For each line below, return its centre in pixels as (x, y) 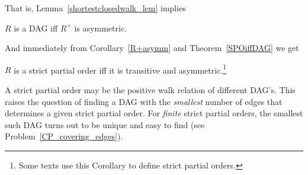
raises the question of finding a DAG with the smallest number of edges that (144, 101)
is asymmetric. (100, 28)
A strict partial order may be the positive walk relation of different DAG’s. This (150, 90)
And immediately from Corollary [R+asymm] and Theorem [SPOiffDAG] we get (152, 48)
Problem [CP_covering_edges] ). (64, 136)
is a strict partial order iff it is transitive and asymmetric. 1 (120, 69)
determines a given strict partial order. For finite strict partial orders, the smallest (154, 113)
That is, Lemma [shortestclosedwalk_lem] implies (95, 8)
